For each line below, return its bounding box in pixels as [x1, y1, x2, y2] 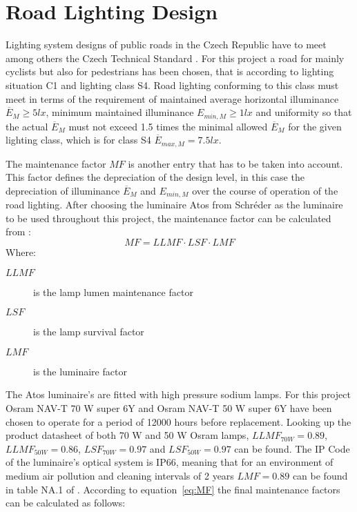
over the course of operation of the [192, 183, 338, 197]
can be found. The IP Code [234, 441, 350, 455]
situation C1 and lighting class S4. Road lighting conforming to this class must [6, 77, 339, 92]
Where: [6, 245, 36, 259]
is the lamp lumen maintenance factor [33, 284, 193, 299]
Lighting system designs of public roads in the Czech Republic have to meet [6, 37, 327, 52]
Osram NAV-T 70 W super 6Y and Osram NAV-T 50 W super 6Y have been [6, 400, 332, 415]
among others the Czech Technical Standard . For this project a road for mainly [6, 50, 345, 65]
